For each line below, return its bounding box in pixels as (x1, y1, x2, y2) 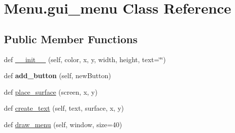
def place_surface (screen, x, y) (4, 86, 98, 97)
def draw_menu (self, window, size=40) (4, 119, 122, 129)
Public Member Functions (4, 31, 137, 46)
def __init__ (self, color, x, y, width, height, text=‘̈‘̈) (4, 54, 166, 64)
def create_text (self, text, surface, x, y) (4, 103, 124, 113)
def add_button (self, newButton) (4, 70, 111, 81)
